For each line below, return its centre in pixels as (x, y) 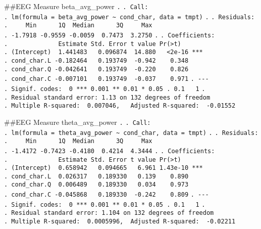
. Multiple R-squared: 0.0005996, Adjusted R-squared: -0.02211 (120, 222)
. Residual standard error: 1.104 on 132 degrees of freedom (109, 213)
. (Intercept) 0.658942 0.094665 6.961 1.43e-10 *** (103, 168)
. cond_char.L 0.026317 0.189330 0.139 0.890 (96, 176)
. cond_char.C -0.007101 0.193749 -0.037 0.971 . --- (107, 79)
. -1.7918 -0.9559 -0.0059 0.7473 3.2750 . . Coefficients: (110, 35)
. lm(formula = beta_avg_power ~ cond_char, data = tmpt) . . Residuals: (129, 17)
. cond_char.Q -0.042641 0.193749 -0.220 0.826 (96, 69)
